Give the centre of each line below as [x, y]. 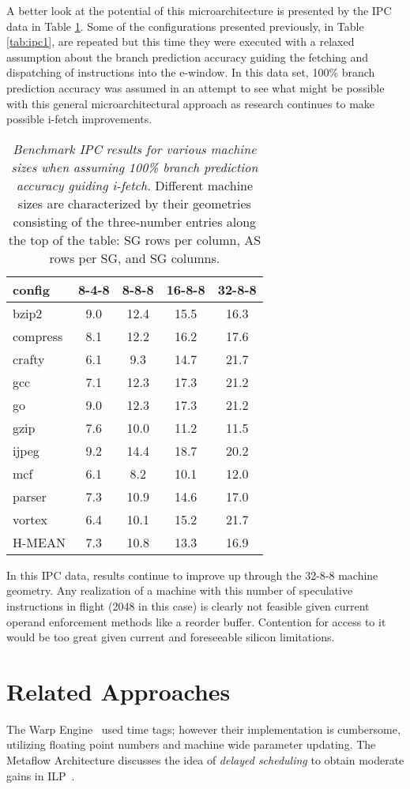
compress [38, 336]
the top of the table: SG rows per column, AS [135, 239]
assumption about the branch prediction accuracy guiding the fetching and [188, 56]
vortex [30, 519]
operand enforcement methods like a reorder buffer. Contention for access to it [196, 621]
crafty [29, 359]
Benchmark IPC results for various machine [135, 148]
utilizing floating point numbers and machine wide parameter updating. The [191, 744]
